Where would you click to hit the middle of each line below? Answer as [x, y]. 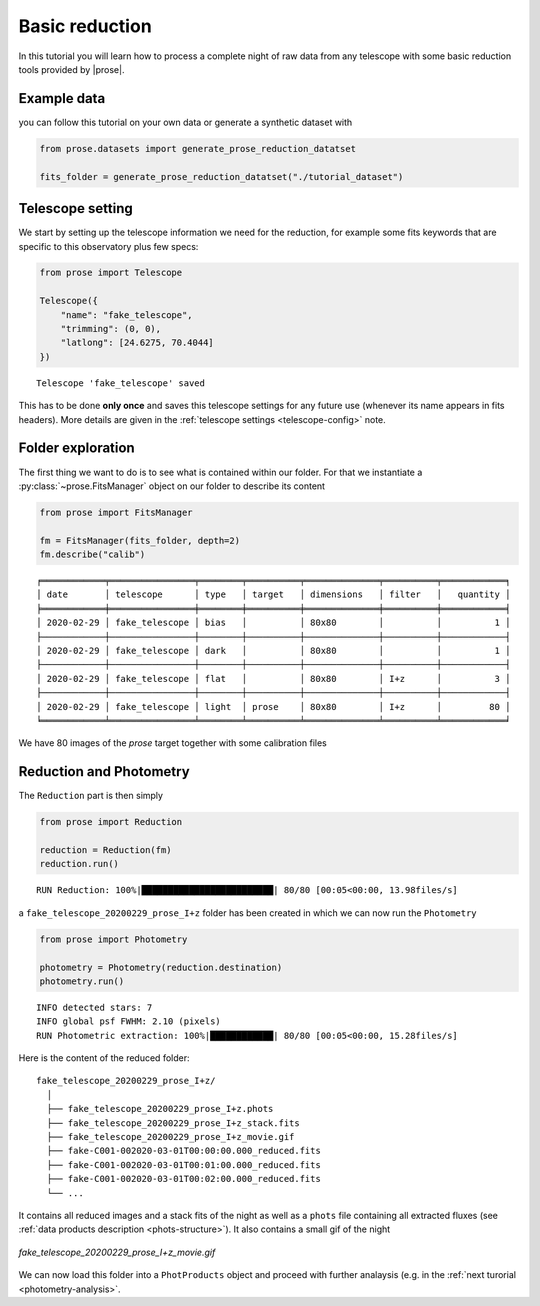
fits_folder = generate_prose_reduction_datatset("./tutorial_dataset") [221, 176]
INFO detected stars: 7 [94, 1007]
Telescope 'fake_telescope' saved [120, 383]
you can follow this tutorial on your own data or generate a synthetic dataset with [185, 122]
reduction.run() [79, 864]
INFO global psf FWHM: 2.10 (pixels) [129, 1021]
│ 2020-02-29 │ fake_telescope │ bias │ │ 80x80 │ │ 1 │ [273, 623]
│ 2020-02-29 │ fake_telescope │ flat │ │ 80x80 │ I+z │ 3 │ [273, 678]
